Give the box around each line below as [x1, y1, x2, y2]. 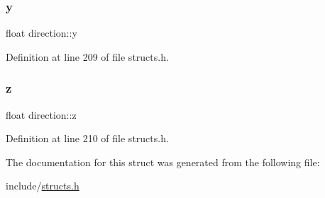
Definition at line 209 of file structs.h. [6, 49, 169, 64]
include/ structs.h [6, 178, 79, 193]
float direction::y [6, 25, 77, 40]
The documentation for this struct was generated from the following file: [6, 154, 320, 169]
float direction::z [6, 107, 77, 122]
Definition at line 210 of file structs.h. [6, 131, 169, 146]
